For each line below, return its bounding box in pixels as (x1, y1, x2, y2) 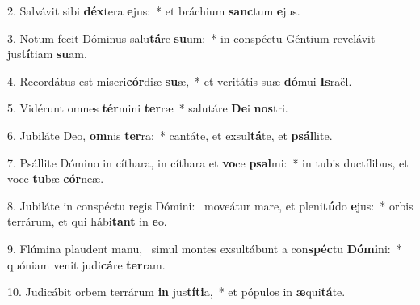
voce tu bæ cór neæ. (7, 170, 104, 187)
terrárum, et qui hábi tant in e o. (7, 213, 167, 230)
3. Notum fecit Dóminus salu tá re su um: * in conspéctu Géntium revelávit (7, 29, 376, 46)
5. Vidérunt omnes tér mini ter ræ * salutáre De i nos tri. (7, 100, 288, 116)
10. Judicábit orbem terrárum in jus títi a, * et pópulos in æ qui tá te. (7, 283, 346, 300)
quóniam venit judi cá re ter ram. (7, 256, 166, 273)
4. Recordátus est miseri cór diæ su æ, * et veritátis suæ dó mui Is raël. (7, 72, 352, 89)
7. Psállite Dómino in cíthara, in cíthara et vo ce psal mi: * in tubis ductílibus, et (7, 154, 409, 171)
